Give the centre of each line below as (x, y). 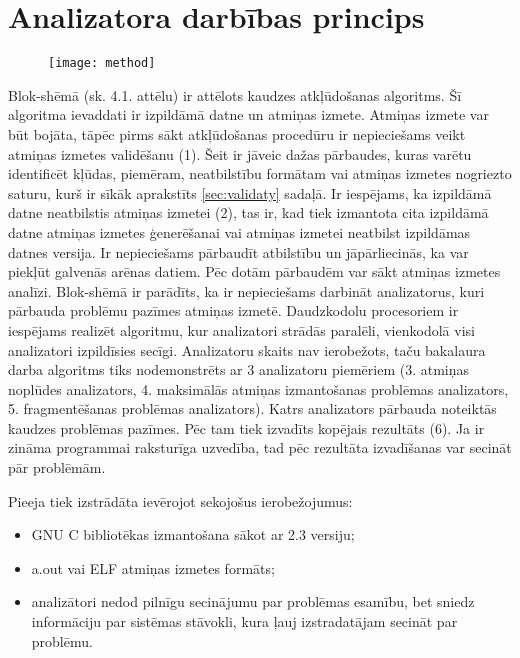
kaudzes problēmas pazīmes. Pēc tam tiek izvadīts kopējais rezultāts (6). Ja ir (246, 427)
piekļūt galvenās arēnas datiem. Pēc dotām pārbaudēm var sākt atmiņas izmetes (254, 271)
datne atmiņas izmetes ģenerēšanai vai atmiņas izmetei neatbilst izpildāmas (239, 231)
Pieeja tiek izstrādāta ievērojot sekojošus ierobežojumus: (180, 500)
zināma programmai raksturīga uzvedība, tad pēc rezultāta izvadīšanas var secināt (260, 447)
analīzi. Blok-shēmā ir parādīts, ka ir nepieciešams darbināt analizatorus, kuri (246, 290)
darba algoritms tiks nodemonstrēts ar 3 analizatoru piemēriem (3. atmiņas (239, 369)
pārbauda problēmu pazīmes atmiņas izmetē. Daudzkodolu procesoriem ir (233, 310)
